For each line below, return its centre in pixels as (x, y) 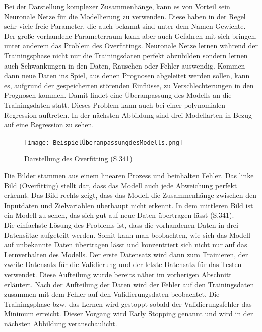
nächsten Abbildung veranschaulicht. (61, 323)
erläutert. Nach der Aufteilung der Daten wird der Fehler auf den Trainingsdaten (129, 284)
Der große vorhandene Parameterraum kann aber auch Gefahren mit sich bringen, (131, 36)
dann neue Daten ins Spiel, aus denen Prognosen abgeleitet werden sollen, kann (127, 75)
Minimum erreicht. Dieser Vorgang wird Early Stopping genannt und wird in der (129, 314)
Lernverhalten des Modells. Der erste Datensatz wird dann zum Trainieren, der (126, 254)
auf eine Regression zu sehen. (49, 125)
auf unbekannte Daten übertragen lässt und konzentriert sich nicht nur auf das (126, 245)
